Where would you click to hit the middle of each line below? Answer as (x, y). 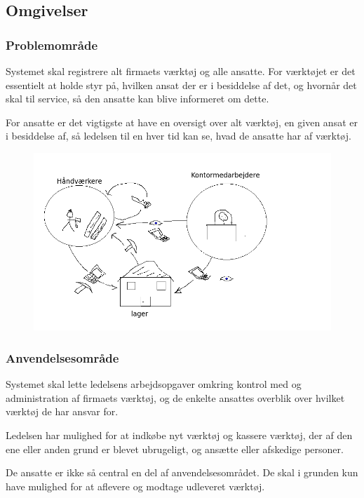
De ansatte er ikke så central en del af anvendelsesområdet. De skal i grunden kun (182, 472)
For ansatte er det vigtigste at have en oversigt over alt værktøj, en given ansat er (182, 122)
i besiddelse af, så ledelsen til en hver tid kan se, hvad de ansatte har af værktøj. (178, 136)
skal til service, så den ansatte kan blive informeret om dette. (137, 99)
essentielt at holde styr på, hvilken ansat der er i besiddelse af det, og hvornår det (181, 85)
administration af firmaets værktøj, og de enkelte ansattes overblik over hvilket (175, 397)
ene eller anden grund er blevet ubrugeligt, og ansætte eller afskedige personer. (175, 449)
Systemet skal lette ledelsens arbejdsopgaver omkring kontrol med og (154, 384)
